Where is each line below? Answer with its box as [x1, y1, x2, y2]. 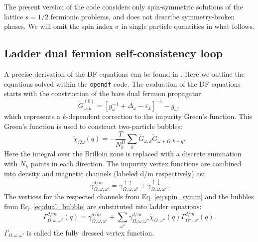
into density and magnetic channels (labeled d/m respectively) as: [4, 168, 205, 178]
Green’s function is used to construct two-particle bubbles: [4, 121, 182, 131]
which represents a [4, 111, 60, 121]
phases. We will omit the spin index [4, 21, 113, 31]
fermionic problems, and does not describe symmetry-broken [50, 11, 235, 21]
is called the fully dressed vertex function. [26, 227, 154, 238]
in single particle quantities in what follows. [121, 21, 255, 31]
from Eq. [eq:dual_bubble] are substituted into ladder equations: [4, 201, 202, 212]
